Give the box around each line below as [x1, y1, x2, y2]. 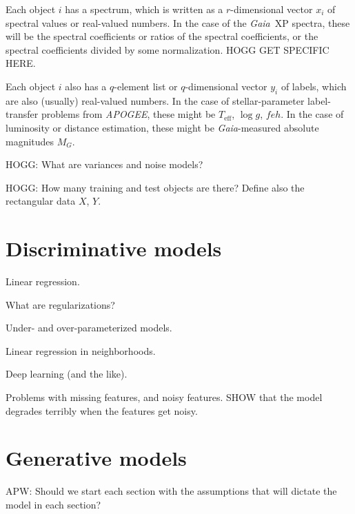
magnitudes [6, 134, 54, 148]
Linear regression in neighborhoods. [6, 343, 156, 358]
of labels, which [281, 79, 347, 93]
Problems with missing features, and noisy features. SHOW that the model [6, 390, 323, 404]
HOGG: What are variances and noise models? [6, 157, 203, 172]
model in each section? [6, 497, 101, 511]
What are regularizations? [6, 297, 115, 311]
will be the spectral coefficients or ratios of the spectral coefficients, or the [6, 29, 318, 43]
